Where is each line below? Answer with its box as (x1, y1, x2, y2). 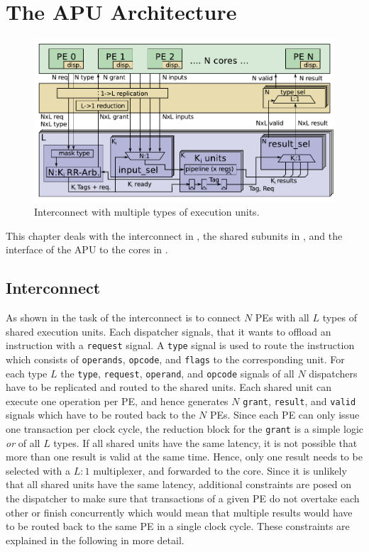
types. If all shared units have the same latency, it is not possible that (53, 435, 358, 450)
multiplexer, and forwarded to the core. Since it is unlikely (93, 463, 347, 478)
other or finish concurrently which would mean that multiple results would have (6, 504, 353, 519)
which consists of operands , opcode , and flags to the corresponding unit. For (6, 351, 345, 366)
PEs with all (255, 310, 309, 324)
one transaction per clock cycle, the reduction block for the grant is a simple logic (6, 421, 363, 436)
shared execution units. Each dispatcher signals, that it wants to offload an (6, 324, 331, 338)
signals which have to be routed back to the (6, 407, 196, 422)
